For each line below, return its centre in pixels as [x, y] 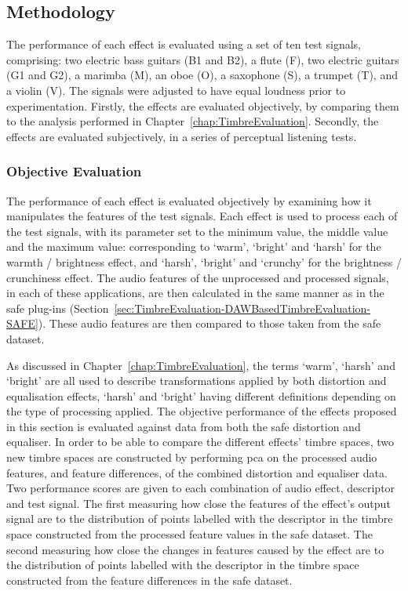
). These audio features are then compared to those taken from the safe [209, 323]
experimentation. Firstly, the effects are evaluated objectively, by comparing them [203, 105]
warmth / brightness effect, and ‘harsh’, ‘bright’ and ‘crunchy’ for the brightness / [204, 261]
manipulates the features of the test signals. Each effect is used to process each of [202, 216]
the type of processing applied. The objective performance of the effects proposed [202, 411]
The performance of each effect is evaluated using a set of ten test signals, [184, 44]
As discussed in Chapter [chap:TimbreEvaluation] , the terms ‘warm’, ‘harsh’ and [201, 365]
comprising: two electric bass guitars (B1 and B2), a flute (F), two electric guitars [203, 59]
